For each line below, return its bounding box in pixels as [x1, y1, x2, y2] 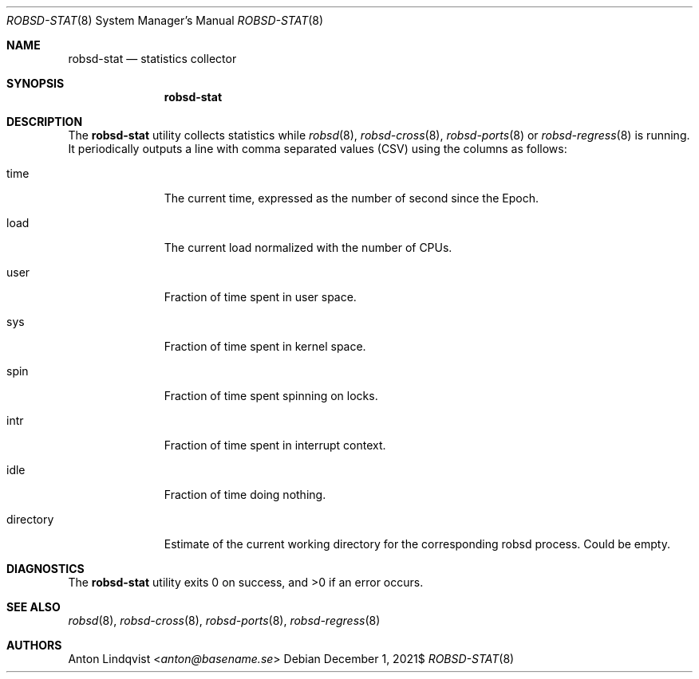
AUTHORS [6, 638, 62, 652]
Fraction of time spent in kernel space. [164, 339, 366, 353]
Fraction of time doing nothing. [164, 488, 326, 501]
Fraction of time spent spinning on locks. [164, 389, 378, 402]
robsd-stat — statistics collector [68, 52, 237, 65]
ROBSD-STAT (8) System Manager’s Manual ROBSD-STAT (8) [6, 14, 324, 27]
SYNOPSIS [6, 77, 65, 90]
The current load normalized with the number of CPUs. [164, 241, 452, 254]
